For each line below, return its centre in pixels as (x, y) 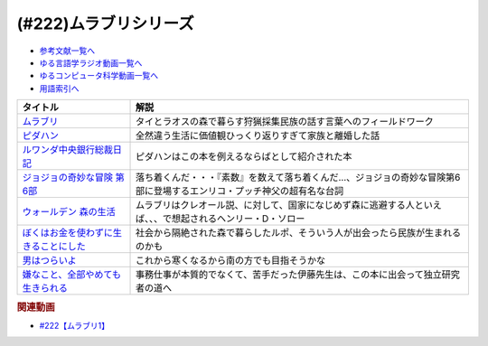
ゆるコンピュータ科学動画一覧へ (99, 76)
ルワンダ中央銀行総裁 (67, 150)
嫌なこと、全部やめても (72, 275)
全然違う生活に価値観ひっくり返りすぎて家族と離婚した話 (258, 136)
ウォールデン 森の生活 (69, 212)
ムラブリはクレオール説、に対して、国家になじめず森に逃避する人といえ (289, 205)
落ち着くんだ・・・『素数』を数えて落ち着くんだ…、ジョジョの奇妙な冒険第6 (298, 178)
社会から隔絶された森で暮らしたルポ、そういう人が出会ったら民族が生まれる (299, 233)
